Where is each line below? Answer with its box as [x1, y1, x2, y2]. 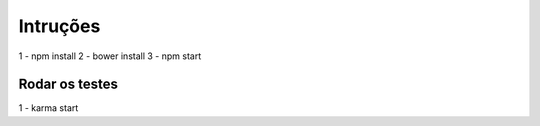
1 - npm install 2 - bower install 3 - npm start [18, 50, 202, 62]
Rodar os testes [18, 76, 119, 93]
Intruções [18, 15, 101, 37]
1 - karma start [18, 102, 79, 114]
